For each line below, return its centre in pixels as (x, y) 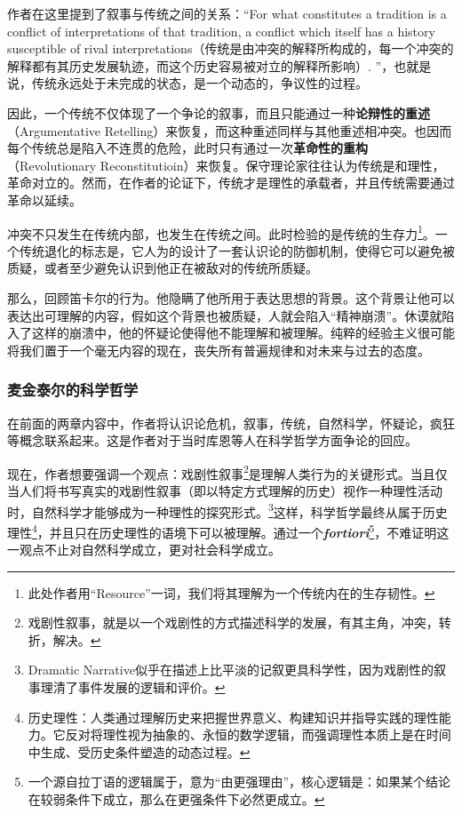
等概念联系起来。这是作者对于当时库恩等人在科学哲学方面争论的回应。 (212, 440)
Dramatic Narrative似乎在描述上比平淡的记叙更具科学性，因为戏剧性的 (231, 670)
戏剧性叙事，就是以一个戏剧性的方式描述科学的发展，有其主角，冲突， (233, 622)
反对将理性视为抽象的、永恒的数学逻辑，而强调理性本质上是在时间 (258, 734)
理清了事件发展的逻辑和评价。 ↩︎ (133, 687)
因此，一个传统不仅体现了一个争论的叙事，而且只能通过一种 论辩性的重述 (219, 112)
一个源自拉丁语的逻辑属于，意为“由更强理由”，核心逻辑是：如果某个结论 (239, 782)
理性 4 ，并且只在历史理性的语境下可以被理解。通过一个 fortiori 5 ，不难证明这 (228, 531)
